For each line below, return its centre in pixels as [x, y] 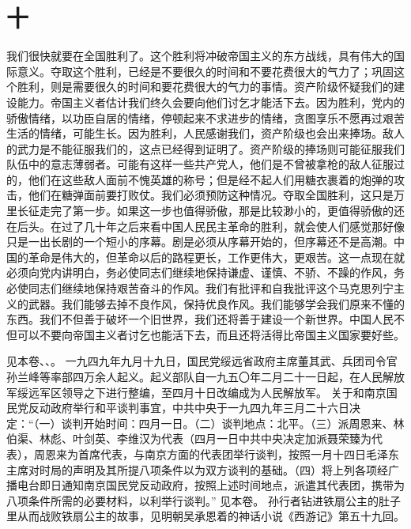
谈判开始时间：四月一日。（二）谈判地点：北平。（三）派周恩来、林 [233, 423]
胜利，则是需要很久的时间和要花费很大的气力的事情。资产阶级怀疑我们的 [205, 87]
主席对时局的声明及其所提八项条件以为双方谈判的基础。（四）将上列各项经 [197, 469]
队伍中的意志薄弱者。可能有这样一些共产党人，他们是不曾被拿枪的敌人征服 [200, 164]
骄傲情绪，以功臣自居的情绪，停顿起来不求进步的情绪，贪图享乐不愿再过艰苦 [205, 117]
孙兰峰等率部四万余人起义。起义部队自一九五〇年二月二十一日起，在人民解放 [205, 376]
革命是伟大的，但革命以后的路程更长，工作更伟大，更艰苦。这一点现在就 [216, 257]
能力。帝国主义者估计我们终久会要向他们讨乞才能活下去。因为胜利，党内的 [211, 102]
